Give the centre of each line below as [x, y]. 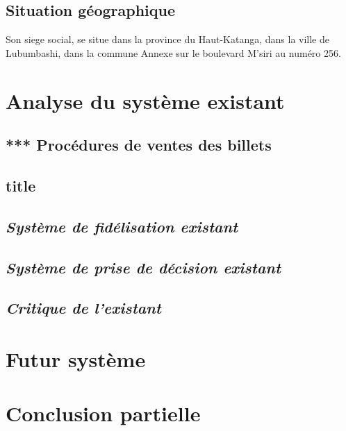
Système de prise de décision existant [143, 267]
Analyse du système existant [145, 100]
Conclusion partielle [103, 413]
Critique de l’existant [83, 308]
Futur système [76, 358]
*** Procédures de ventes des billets [139, 145]
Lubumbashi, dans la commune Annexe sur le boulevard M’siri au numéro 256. [173, 52]
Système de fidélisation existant [122, 226]
